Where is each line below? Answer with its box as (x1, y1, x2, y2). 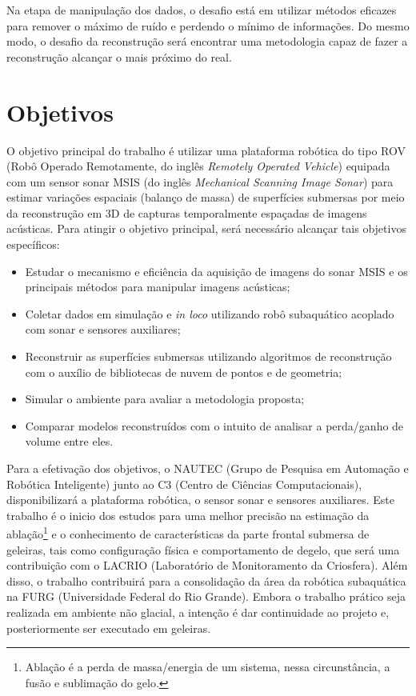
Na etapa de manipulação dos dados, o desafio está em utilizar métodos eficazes (6, 2, 397, 18)
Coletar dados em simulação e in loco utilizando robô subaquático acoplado (25, 305, 394, 322)
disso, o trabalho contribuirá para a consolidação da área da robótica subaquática (6, 572, 406, 589)
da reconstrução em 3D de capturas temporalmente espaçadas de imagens (6, 204, 367, 221)
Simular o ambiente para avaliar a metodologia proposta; (25, 390, 305, 407)
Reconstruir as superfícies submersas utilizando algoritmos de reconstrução (25, 348, 392, 365)
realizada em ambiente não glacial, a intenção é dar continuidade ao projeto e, (6, 604, 390, 620)
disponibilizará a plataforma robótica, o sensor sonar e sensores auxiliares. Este (6, 491, 394, 508)
